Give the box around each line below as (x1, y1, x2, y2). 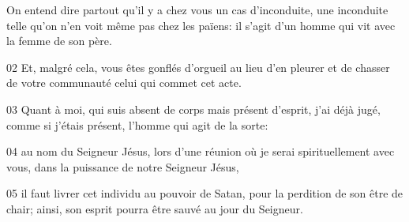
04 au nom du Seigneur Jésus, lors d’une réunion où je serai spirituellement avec (6, 143, 395, 160)
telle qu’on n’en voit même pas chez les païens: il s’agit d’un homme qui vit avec (6, 17, 396, 33)
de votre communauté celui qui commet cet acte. (6, 74, 242, 91)
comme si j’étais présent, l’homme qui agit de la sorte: (6, 116, 268, 133)
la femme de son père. (6, 32, 112, 49)
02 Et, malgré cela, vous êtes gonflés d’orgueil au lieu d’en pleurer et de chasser (6, 58, 390, 75)
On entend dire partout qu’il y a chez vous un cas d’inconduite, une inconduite (6, 2, 388, 17)
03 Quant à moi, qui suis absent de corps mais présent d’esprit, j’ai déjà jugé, (6, 100, 381, 117)
